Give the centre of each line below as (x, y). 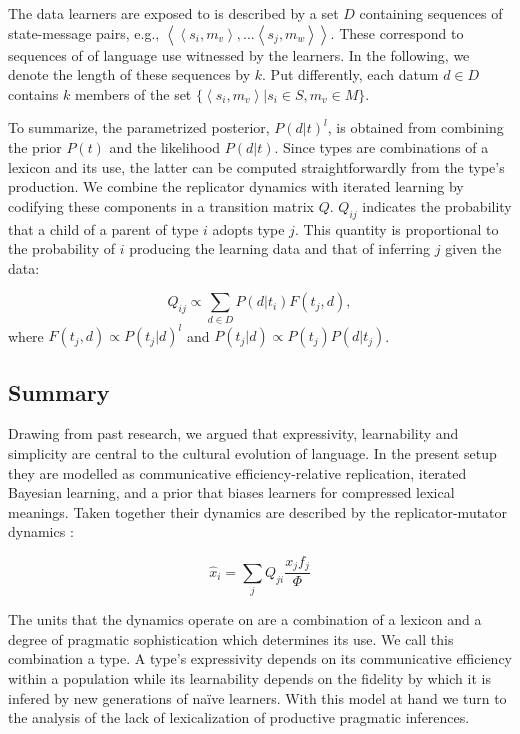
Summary (59, 391)
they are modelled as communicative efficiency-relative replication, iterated (237, 472)
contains (33, 93)
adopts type (248, 228)
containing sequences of (431, 13)
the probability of (62, 248)
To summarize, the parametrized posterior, (139, 127)
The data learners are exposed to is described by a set (173, 13)
